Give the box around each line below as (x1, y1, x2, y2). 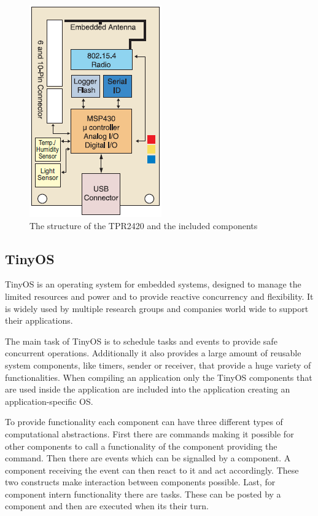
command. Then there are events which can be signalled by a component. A (5, 451, 291, 464)
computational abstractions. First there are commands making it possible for (5, 427, 294, 440)
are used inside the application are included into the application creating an (5, 383, 290, 396)
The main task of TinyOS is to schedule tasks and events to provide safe (5, 334, 277, 347)
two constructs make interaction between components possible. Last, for (5, 475, 276, 488)
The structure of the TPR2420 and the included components (29, 219, 258, 232)
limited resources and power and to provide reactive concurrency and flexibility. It (5, 289, 314, 302)
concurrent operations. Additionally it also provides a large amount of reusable (5, 346, 301, 359)
